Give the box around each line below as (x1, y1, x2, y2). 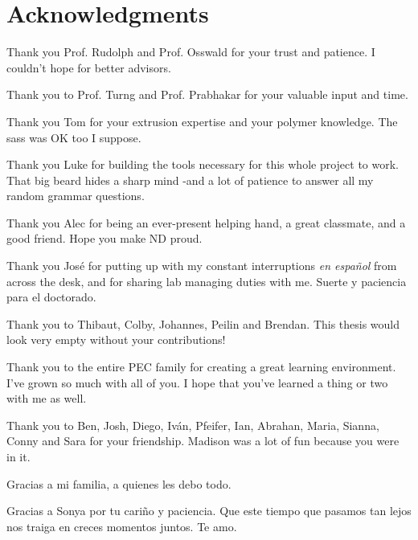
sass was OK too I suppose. (6, 129, 141, 145)
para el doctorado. (6, 288, 96, 305)
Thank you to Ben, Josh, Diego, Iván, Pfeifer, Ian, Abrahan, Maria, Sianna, (6, 416, 379, 433)
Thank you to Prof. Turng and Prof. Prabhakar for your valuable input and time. (6, 86, 408, 103)
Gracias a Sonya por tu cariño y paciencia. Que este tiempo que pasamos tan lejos (6, 502, 412, 519)
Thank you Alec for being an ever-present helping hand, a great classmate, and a (6, 214, 406, 231)
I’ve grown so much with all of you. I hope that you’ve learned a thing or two (6, 374, 388, 391)
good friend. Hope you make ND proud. (6, 230, 203, 247)
